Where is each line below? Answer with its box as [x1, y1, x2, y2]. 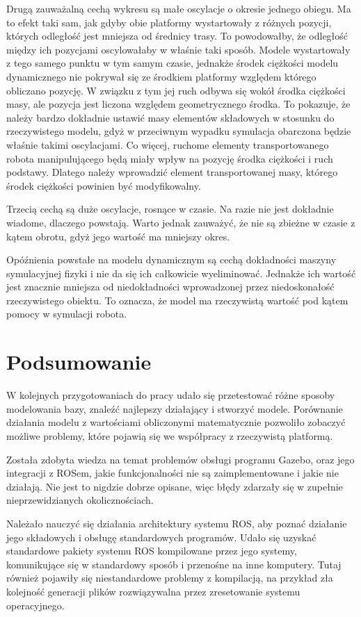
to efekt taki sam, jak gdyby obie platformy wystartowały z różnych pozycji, [6, 15, 332, 29]
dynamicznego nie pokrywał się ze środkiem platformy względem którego [6, 69, 316, 83]
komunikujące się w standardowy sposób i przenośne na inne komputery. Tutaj [6, 557, 342, 571]
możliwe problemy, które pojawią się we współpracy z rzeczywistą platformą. [6, 428, 333, 443]
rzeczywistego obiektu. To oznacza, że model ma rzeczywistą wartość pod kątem [6, 293, 348, 307]
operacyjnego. [6, 598, 65, 612]
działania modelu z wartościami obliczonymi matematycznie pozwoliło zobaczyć [6, 415, 346, 429]
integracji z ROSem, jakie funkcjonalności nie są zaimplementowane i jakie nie [6, 466, 339, 480]
